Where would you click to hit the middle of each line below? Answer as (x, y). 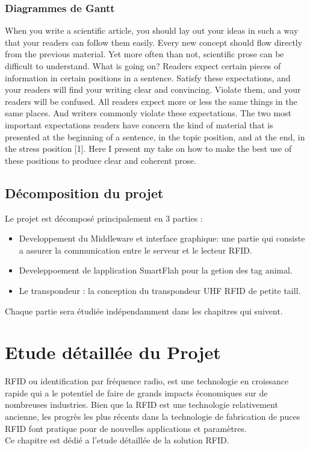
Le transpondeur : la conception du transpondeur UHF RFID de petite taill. (160, 290)
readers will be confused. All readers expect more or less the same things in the (151, 101)
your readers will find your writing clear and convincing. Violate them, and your (153, 89)
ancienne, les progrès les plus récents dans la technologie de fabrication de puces (153, 417)
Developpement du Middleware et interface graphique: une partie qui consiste (162, 238)
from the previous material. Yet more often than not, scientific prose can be (144, 54)
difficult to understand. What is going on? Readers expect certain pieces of (143, 66)
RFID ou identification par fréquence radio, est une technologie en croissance (147, 381)
